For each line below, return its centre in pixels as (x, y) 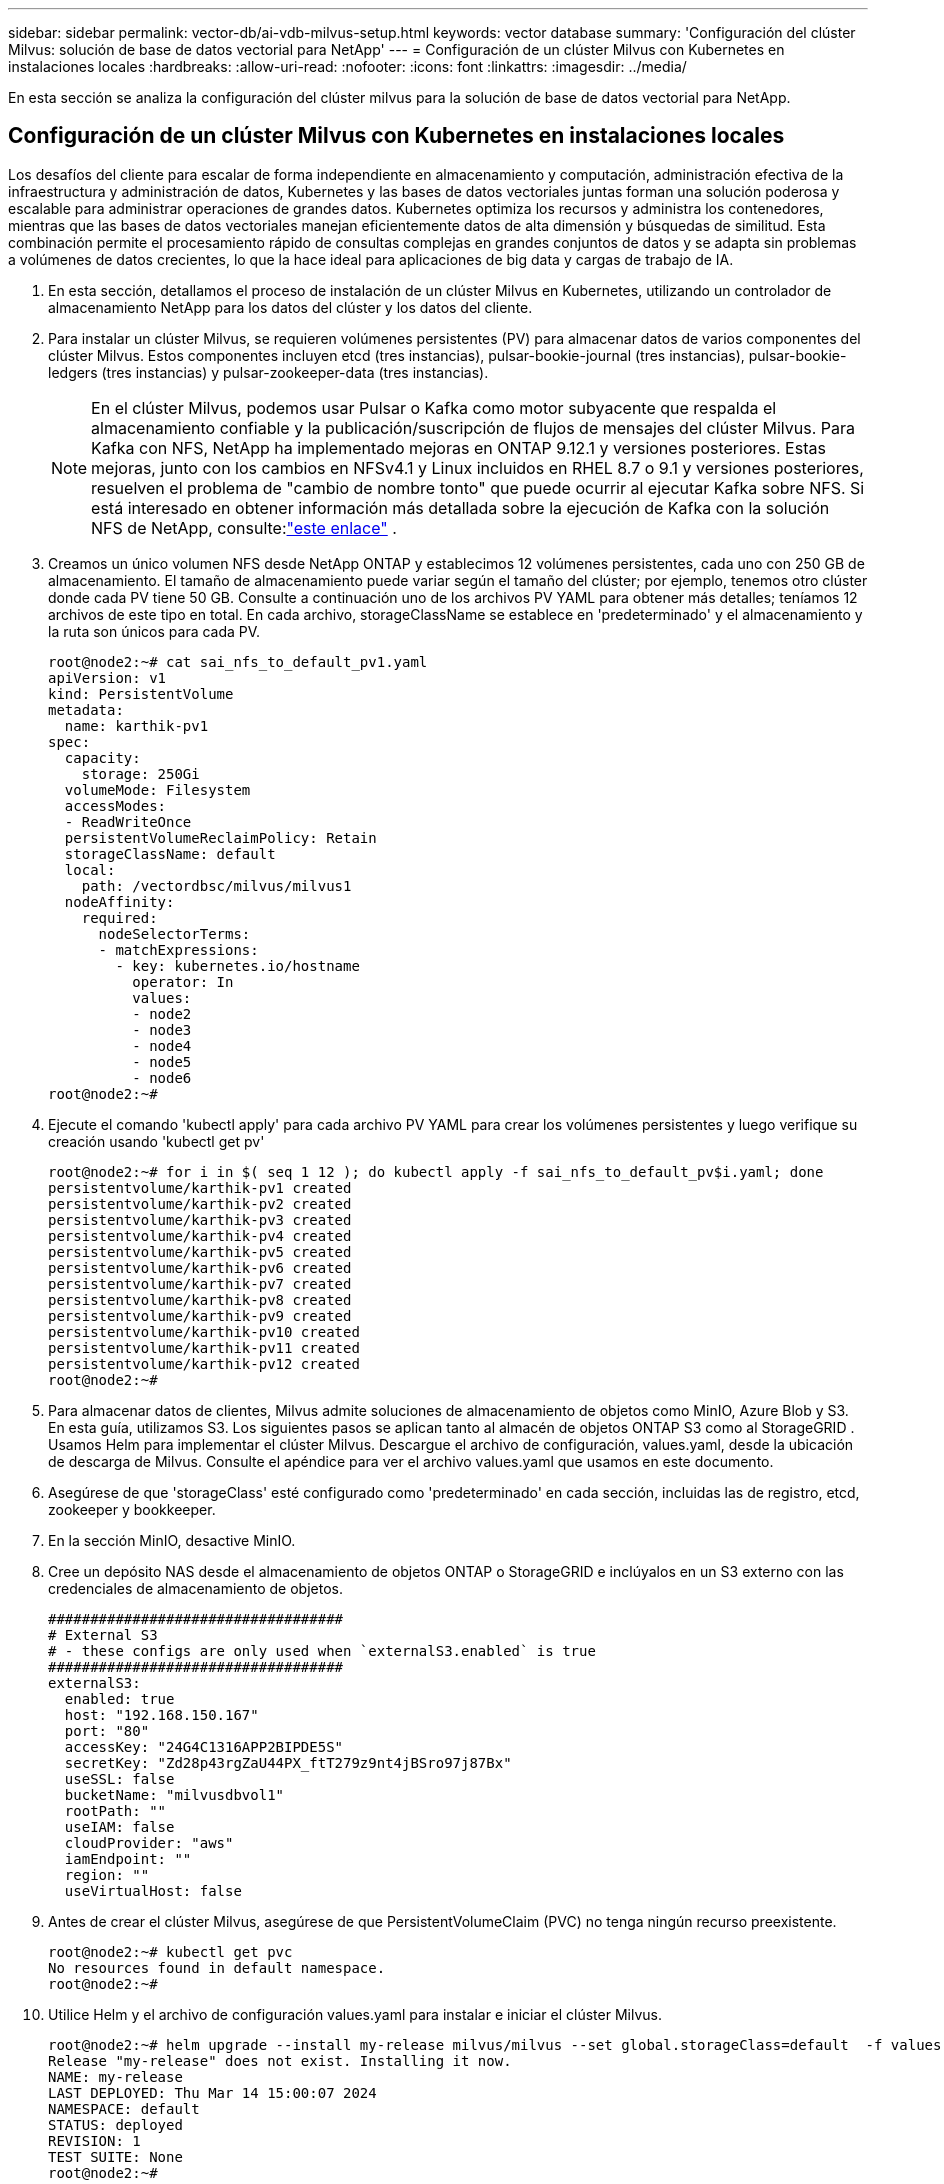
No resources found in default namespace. (217, 1967)
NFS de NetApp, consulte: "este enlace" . (244, 527)
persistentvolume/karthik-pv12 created (204, 1363)
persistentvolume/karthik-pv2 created (200, 1203)
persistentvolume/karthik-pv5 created (200, 1251)
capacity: (102, 757)
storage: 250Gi (140, 773)
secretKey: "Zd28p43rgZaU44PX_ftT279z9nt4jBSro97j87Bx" (288, 1762)
